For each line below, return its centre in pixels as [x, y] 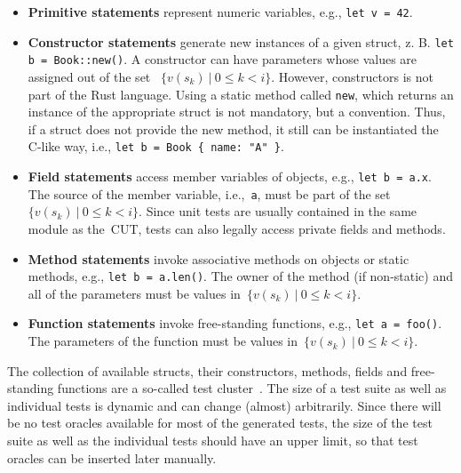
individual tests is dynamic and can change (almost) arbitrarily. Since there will [224, 405]
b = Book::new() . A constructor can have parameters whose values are [223, 59]
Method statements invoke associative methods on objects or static [219, 258]
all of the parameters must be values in [134, 293]
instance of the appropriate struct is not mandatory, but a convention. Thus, [237, 112]
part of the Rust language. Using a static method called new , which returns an [241, 94]
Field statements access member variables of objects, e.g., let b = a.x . [230, 176]
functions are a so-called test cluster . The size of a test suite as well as [252, 388]
